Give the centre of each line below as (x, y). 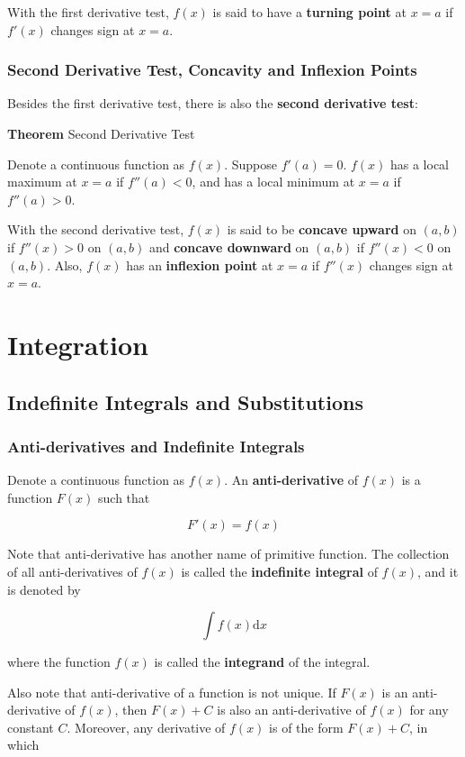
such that (124, 497)
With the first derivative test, (88, 12)
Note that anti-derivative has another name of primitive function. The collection (228, 554)
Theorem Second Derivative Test (101, 133)
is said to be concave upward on (322, 229)
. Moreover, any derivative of (146, 727)
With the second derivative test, (96, 229)
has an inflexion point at (200, 264)
